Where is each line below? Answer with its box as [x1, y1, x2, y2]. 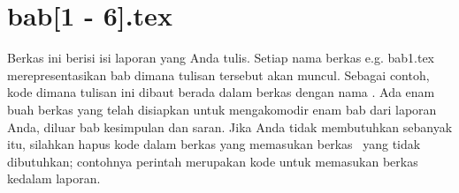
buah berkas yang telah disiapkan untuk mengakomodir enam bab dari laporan [7, 100, 437, 118]
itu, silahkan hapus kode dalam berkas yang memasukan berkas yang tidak [7, 135, 421, 153]
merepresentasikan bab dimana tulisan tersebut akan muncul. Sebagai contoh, [7, 65, 430, 84]
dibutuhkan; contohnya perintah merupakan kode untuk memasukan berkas [7, 152, 418, 170]
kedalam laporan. [7, 169, 101, 188]
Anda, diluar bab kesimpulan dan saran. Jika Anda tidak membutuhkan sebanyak [7, 117, 453, 136]
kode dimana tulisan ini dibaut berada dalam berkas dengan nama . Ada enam [7, 83, 435, 101]
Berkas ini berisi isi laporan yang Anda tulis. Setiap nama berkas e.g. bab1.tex [7, 48, 434, 67]
